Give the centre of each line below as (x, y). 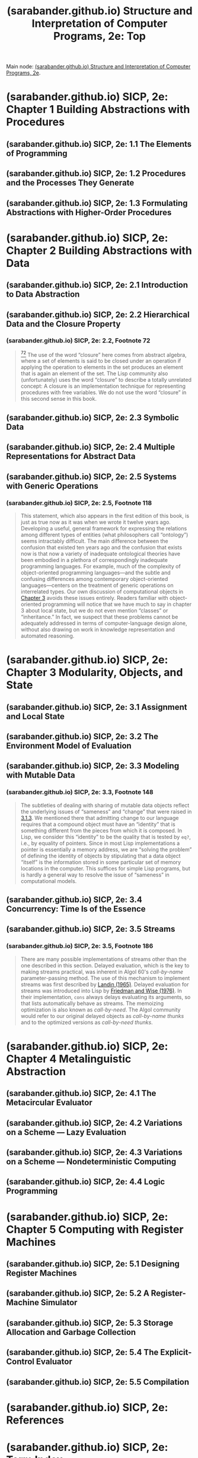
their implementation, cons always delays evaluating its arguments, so (106, 997)
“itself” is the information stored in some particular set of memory (101, 862)
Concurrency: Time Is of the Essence (76, 909)
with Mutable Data (41, 775)
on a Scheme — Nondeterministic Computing (91, 1162)
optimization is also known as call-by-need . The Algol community (100, 1010)
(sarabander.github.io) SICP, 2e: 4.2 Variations (94, 1123)
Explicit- (176, 1352)
